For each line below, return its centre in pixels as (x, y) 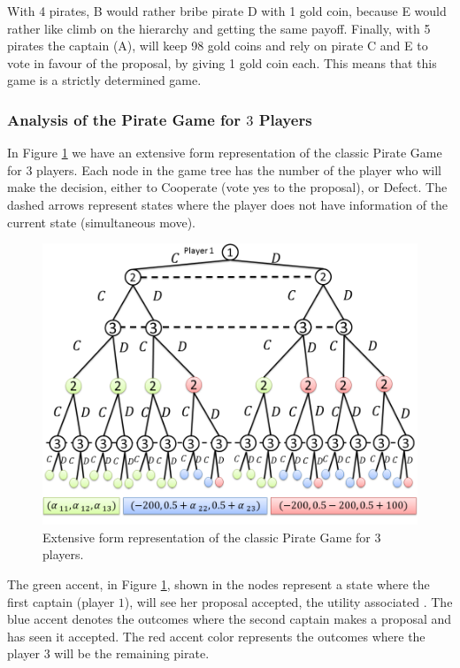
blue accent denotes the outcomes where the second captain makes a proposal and (230, 619)
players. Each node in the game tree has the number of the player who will (239, 169)
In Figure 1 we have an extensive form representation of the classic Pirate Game (225, 153)
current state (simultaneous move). (102, 222)
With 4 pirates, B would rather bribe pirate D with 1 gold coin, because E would (227, 11)
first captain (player (61, 601)
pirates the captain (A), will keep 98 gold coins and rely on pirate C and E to (218, 46)
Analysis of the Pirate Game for (124, 119)
